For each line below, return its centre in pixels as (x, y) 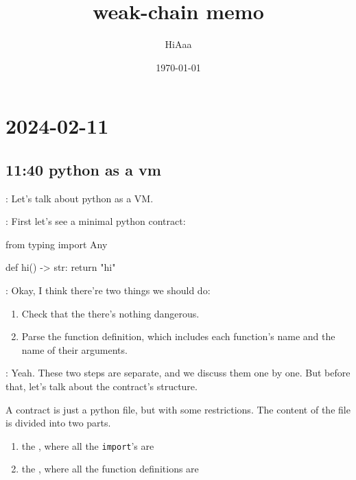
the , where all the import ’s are (88, 445)
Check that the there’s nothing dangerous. (110, 313)
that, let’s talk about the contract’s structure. (102, 386)
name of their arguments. (74, 349)
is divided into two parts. (58, 423)
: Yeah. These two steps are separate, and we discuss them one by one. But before (178, 373)
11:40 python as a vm (83, 169)
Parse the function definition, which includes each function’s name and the (178, 336)
